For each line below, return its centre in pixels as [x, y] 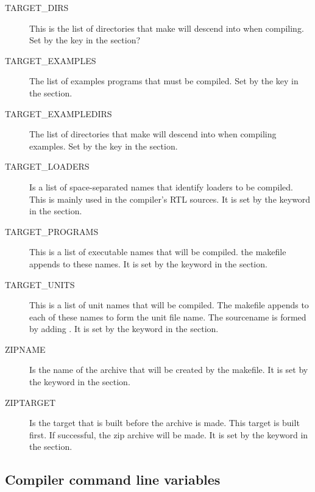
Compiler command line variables [113, 479]
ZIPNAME [25, 349]
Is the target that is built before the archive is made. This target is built [165, 423]
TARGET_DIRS [37, 7]
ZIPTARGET [30, 402]
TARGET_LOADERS [47, 166]
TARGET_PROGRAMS [52, 231]
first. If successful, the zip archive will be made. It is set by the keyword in [169, 434]
